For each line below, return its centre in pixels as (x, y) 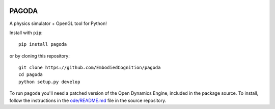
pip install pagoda (43, 44)
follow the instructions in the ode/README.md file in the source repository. (88, 100)
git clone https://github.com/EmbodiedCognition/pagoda (90, 68)
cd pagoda (31, 75)
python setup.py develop (49, 82)
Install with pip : (26, 33)
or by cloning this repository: (39, 56)
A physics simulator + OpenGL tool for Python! (58, 23)
